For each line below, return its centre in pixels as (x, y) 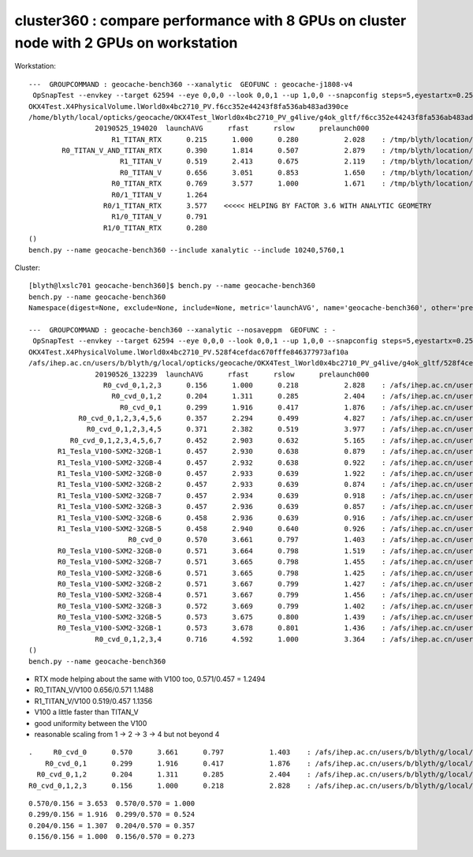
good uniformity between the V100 (91, 723)
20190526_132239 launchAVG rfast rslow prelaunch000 (232, 374)
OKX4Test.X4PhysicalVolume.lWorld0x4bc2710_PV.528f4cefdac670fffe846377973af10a (189, 352)
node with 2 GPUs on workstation (126, 43)
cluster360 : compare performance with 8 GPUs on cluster (210, 21)
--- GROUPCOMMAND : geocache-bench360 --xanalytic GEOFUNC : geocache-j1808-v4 (191, 84)
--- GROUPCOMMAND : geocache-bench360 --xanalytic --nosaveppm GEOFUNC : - (182, 330)
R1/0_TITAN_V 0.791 (160, 217)
